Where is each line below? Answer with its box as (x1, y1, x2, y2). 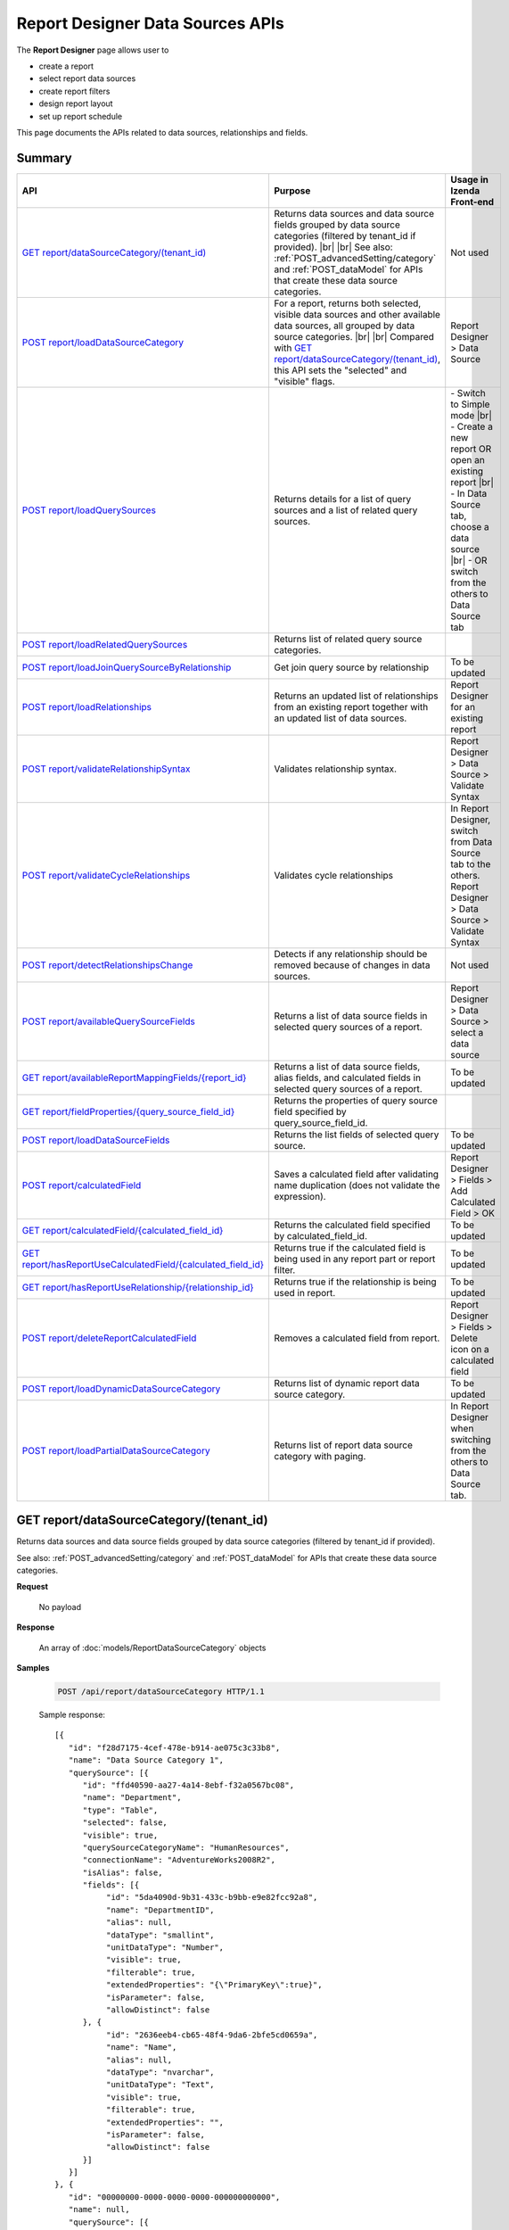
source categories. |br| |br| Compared (273, 330, 434, 343)
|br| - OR (450, 554, 488, 566)
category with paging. (273, 1449, 366, 1462)
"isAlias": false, (82, 1867, 163, 1878)
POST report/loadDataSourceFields (21, 1134, 170, 1146)
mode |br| (450, 409, 492, 421)
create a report (38, 61, 94, 71)
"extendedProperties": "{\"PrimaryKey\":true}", (105, 1980, 323, 1990)
